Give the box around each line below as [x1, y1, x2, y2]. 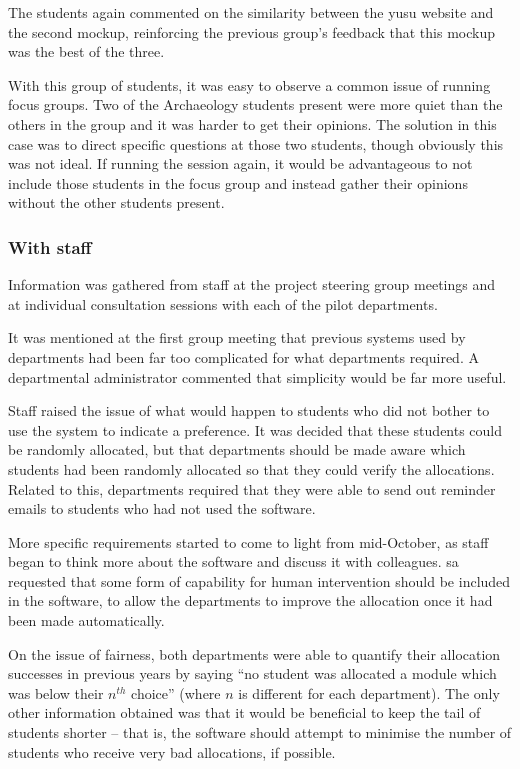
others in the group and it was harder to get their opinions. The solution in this [8, 113, 497, 134]
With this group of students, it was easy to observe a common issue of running [8, 74, 491, 95]
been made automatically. [8, 610, 165, 631]
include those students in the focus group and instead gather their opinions [8, 172, 468, 193]
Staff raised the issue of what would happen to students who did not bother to [8, 400, 490, 421]
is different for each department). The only [238, 682, 500, 703]
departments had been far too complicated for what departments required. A [8, 346, 479, 367]
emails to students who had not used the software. [8, 498, 316, 519]
